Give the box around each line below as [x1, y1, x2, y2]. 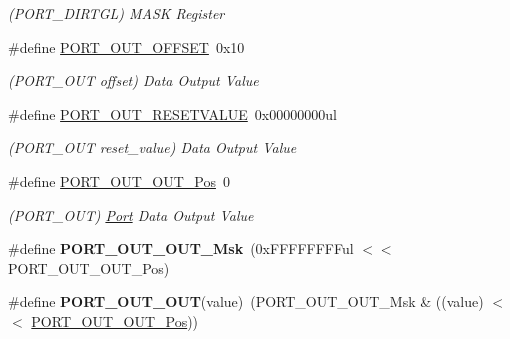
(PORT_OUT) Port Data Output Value [8, 204, 254, 225]
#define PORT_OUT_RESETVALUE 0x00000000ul [8, 103, 337, 124]
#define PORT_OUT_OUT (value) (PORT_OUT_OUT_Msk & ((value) [8, 291, 484, 312]
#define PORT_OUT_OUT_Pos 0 [8, 170, 230, 191]
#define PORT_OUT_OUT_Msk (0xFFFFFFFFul [8, 238, 354, 259]
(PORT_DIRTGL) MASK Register [8, 3, 225, 23]
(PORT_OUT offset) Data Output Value [8, 70, 259, 91]
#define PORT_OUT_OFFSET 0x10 [8, 36, 245, 57]
